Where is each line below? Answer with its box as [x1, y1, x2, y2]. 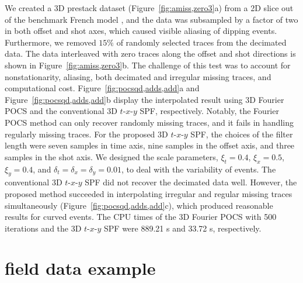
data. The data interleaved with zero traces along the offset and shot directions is [5, 47, 296, 60]
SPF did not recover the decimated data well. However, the [85, 176, 297, 188]
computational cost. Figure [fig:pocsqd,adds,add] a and [5, 82, 200, 94]
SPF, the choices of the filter [190, 127, 293, 140]
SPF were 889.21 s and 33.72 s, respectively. [104, 222, 262, 234]
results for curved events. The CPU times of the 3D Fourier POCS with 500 [5, 210, 277, 223]
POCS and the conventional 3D [5, 105, 117, 117]
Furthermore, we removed [5, 36, 96, 48]
